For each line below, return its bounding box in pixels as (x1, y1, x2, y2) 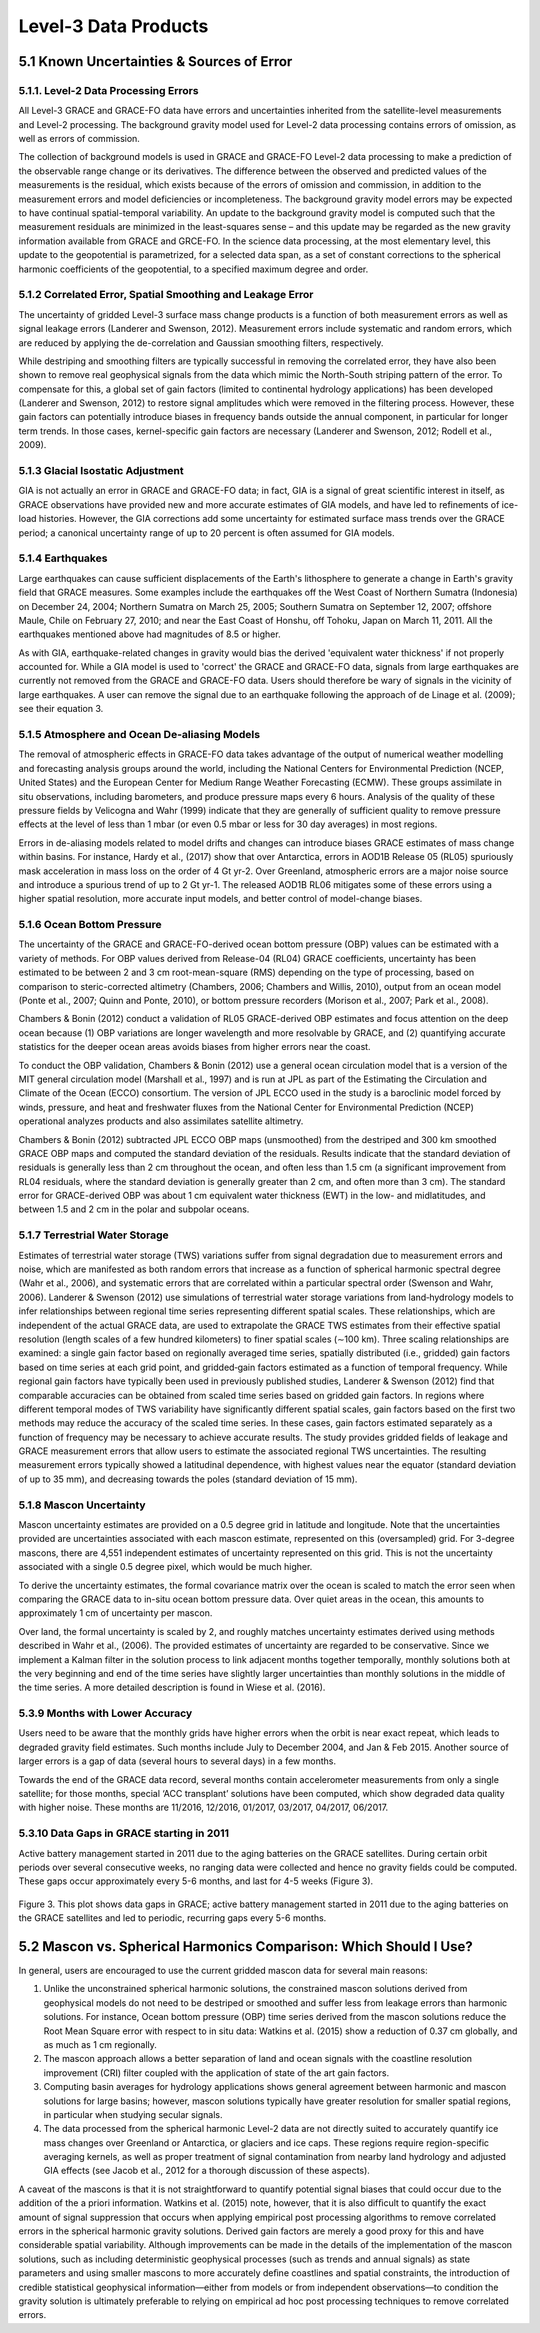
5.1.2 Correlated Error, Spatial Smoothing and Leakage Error (18, 288, 314, 302)
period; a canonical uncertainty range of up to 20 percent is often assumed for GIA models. (18, 526, 395, 539)
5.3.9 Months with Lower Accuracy (18, 1706, 193, 1720)
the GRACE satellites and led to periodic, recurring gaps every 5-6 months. (18, 1912, 327, 1924)
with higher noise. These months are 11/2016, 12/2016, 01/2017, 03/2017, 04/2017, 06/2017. (18, 1801, 389, 1814)
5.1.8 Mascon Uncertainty (18, 1498, 146, 1512)
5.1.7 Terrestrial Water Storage (18, 1228, 169, 1242)
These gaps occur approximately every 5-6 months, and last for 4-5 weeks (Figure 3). (18, 1875, 374, 1887)
